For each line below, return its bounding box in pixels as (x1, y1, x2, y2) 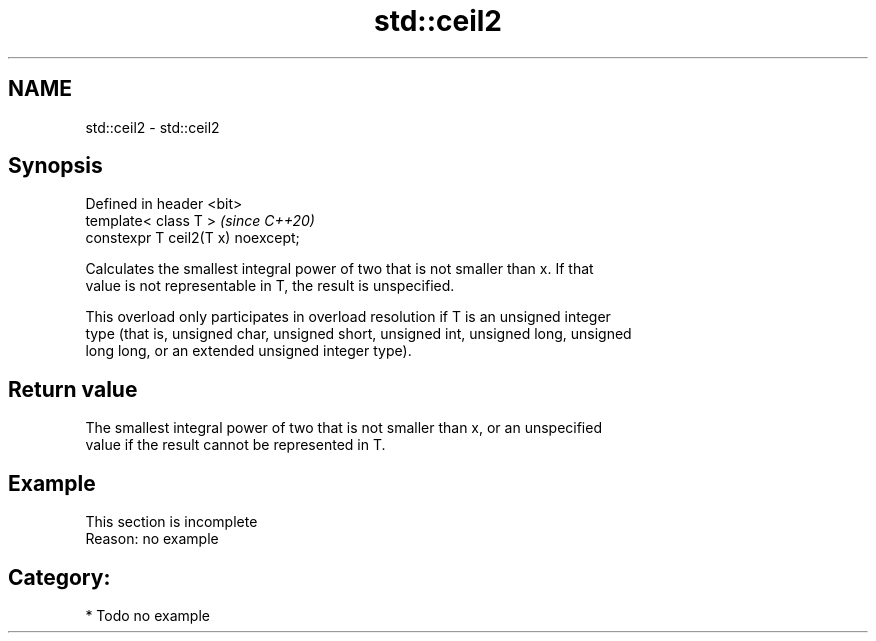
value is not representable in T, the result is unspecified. (85, 277, 455, 295)
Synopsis (8, 153, 103, 179)
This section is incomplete (85, 513, 258, 531)
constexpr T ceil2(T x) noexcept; (85, 229, 300, 247)
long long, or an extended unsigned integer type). (85, 342, 412, 360)
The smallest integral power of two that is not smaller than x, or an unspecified (85, 419, 602, 437)
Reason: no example (85, 530, 219, 548)
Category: (8, 564, 111, 590)
